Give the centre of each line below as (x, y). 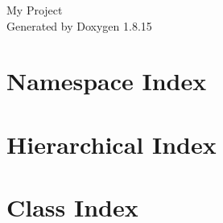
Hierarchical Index (111, 144)
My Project (35, 10)
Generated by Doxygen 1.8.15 (79, 25)
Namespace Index (107, 81)
